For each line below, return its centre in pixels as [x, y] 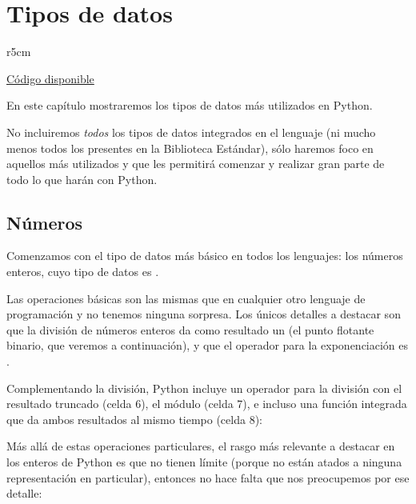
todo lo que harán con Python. [82, 179]
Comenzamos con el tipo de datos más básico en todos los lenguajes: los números [205, 256]
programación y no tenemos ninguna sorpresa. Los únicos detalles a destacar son [204, 314]
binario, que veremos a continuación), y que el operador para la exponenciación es [208, 345]
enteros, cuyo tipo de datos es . [83, 272]
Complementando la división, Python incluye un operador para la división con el [204, 388]
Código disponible [50, 78]
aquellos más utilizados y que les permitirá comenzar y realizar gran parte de [196, 164]
